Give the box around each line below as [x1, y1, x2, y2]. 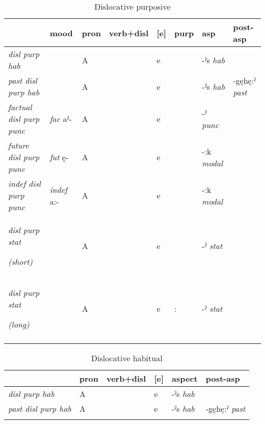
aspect [172, 372, 198, 384]
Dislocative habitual [91, 352, 163, 364]
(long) [8, 318, 30, 330]
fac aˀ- [49, 113, 72, 124]
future [8, 139, 29, 151]
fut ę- [49, 151, 69, 163]
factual [8, 101, 32, 113]
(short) [8, 256, 33, 267]
